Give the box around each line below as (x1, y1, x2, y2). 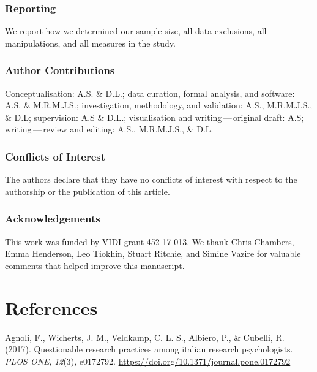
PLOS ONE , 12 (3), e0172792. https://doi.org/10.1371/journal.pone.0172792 (5, 354, 291, 367)
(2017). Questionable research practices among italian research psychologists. (5, 343, 293, 355)
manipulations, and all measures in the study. (5, 36, 176, 49)
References (5, 295, 98, 320)
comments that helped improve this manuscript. (5, 259, 185, 271)
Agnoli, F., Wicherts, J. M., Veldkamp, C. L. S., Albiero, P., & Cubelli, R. (5, 330, 285, 343)
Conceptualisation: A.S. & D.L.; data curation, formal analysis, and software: (5, 86, 295, 99)
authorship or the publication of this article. (5, 184, 170, 197)
